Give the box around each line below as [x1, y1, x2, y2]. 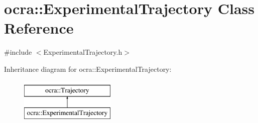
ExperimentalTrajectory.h [43, 47, 122, 57]
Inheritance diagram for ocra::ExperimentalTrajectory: [4, 63, 172, 74]
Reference [4, 18, 74, 38]
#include [4, 47, 32, 57]
